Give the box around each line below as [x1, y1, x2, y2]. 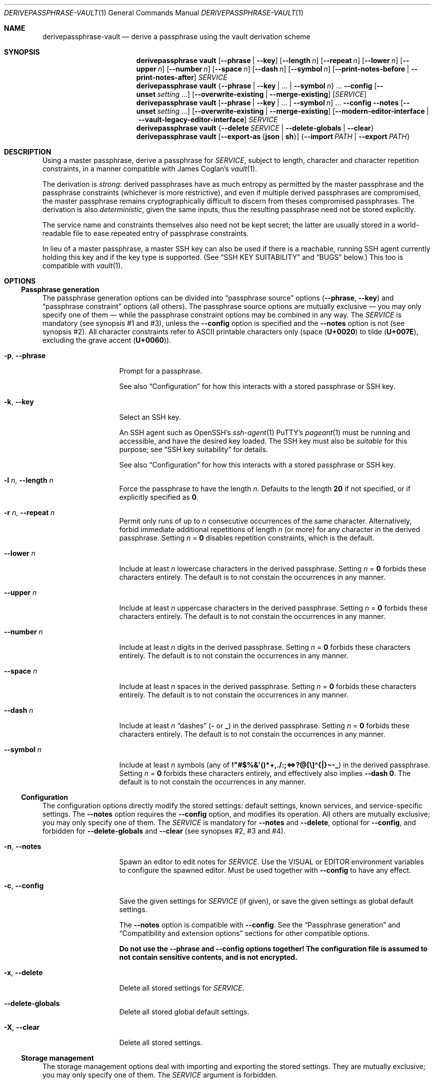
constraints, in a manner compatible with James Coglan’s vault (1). [42, 164, 257, 173]
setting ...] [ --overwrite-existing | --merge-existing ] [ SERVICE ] [157, 90, 367, 98]
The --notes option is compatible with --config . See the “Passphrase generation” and [119, 921, 401, 929]
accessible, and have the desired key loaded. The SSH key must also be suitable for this [119, 437, 408, 445]
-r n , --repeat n [4, 508, 55, 517]
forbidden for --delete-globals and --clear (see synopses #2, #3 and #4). [42, 827, 286, 835]
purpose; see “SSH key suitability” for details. [119, 445, 268, 454]
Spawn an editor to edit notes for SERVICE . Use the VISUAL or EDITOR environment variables [119, 857, 424, 866]
